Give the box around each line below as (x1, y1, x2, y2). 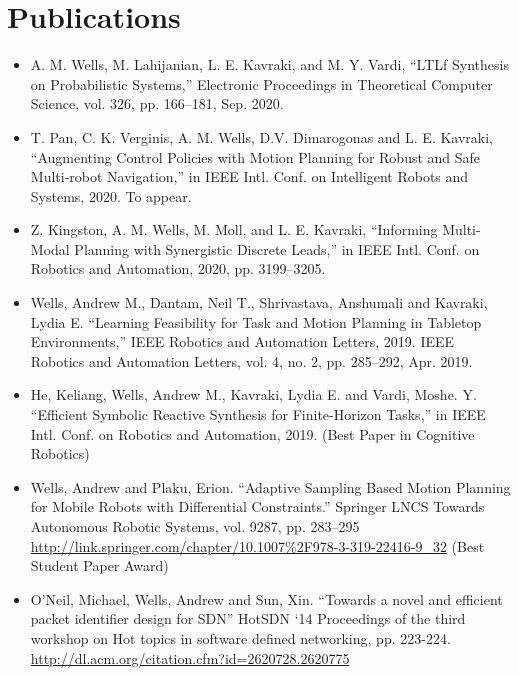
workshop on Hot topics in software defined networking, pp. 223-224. (30, 627, 451, 648)
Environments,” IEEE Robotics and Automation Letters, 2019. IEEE (30, 331, 455, 352)
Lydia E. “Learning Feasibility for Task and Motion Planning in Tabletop (30, 311, 482, 332)
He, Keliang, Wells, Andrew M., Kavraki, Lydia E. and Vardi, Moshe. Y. (30, 384, 477, 405)
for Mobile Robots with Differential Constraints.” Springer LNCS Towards (30, 496, 485, 517)
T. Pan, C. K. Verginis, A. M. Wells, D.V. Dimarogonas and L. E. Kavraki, (30, 126, 493, 147)
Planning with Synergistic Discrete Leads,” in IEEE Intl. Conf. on (74, 238, 480, 259)
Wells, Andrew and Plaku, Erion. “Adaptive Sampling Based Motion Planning (30, 476, 511, 497)
